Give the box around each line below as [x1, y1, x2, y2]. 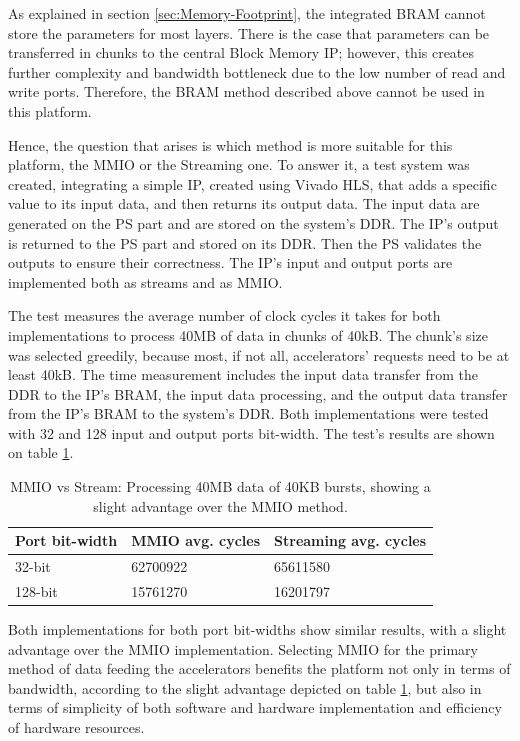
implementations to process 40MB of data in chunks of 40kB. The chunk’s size [8, 324, 488, 345]
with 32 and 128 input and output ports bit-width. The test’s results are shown [8, 422, 495, 443]
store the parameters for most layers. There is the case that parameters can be [8, 22, 490, 43]
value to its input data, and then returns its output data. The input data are [8, 193, 480, 214]
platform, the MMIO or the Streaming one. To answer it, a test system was [8, 154, 470, 175]
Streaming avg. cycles [274, 530, 427, 551]
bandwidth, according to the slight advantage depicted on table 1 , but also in [8, 677, 482, 698]
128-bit [15, 580, 58, 601]
